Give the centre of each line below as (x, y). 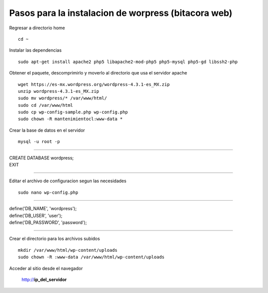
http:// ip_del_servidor (44, 279)
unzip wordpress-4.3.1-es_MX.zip (59, 91)
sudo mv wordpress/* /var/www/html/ (63, 98)
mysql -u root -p (39, 142)
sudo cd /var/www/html (46, 105)
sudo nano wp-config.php (48, 192)
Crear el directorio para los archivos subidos (55, 239)
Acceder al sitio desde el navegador (46, 268)
